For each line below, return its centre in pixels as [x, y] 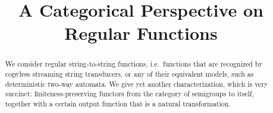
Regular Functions [141, 33]
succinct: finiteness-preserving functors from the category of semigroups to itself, [130, 94]
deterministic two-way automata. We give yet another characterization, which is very [136, 84]
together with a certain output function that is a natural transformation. [118, 103]
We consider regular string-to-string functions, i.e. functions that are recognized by [134, 64]
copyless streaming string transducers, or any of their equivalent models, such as [129, 74]
